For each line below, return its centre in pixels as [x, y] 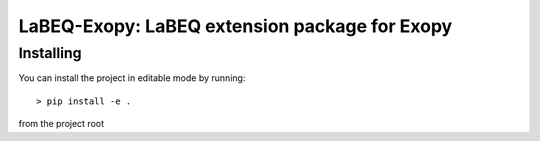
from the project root [61, 124]
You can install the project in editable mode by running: [132, 78]
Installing [50, 53]
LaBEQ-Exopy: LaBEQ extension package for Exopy [235, 26]
